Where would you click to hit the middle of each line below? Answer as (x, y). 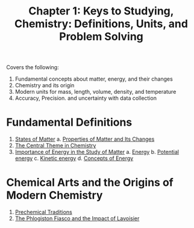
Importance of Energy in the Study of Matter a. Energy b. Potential (97, 152)
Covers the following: (33, 67)
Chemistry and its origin (45, 85)
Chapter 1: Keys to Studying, (101, 11)
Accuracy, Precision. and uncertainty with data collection (86, 98)
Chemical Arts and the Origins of (90, 183)
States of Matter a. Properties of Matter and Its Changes (85, 139)
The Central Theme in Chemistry (55, 146)
